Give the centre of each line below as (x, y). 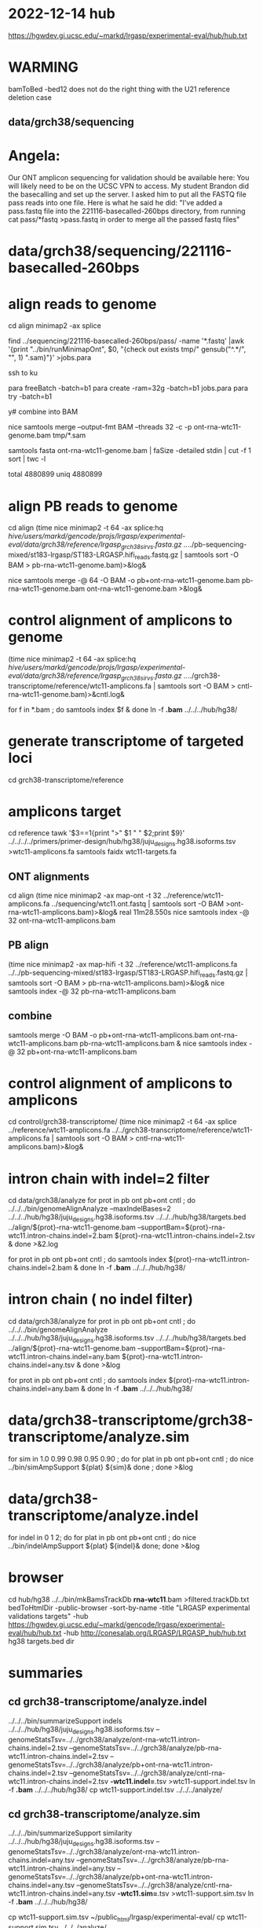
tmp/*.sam (69, 435)
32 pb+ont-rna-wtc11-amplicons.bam (77, 1052)
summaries (46, 1673)
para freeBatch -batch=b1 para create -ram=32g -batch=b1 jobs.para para (128, 388)
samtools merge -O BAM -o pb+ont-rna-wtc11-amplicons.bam (109, 1034)
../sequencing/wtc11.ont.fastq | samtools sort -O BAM (138, 904)
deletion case (30, 97)
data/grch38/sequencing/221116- (120, 251)
